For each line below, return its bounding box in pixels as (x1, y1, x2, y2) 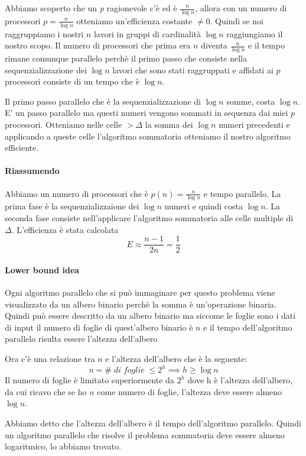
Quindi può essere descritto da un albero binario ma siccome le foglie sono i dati (5, 309, 296, 322)
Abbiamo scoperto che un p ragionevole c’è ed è (5, 2, 177, 14)
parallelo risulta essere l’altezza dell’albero (5, 332, 158, 345)
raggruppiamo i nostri (5, 27, 84, 40)
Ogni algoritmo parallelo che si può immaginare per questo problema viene (5, 286, 275, 299)
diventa (201, 39, 227, 51)
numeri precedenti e (219, 118, 290, 131)
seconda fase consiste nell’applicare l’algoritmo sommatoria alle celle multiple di (5, 212, 294, 224)
